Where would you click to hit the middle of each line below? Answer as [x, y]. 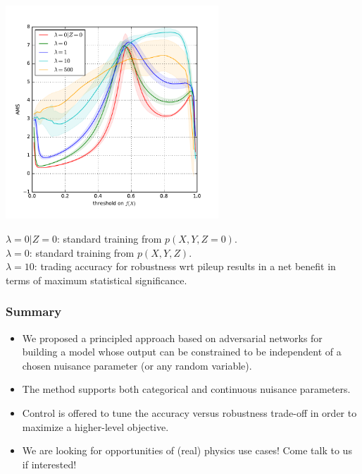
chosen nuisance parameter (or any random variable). [137, 365]
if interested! [49, 464]
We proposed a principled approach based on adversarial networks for [172, 338]
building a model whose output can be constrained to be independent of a [182, 352]
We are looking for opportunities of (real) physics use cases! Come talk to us [187, 450]
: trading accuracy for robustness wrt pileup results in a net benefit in [185, 266]
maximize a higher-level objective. [95, 426]
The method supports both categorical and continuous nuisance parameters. [186, 389]
